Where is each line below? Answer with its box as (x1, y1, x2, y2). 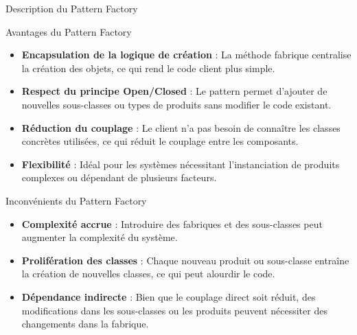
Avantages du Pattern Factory (5, 24, 132, 38)
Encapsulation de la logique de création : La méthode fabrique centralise (21, 47, 352, 62)
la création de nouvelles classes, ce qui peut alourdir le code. (21, 266, 275, 281)
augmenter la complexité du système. (21, 230, 178, 244)
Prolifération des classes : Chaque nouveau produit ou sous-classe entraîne (21, 253, 349, 267)
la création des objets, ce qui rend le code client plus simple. (21, 60, 275, 75)
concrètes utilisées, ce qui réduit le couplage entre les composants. (21, 134, 299, 148)
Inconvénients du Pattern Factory (5, 193, 147, 207)
